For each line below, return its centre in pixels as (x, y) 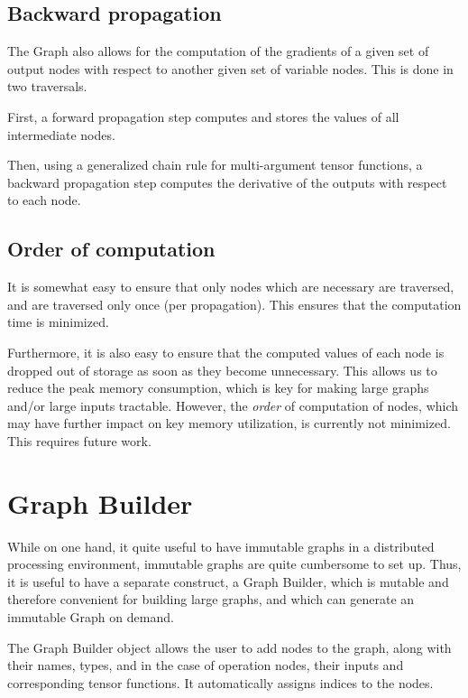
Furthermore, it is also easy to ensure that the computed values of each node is (226, 352)
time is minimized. (58, 322)
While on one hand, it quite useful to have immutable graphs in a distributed (221, 546)
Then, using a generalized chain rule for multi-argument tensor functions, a (215, 165)
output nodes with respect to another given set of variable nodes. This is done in (230, 68)
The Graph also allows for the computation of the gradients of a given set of (218, 51)
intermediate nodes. (61, 134)
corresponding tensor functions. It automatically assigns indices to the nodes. (220, 682)
